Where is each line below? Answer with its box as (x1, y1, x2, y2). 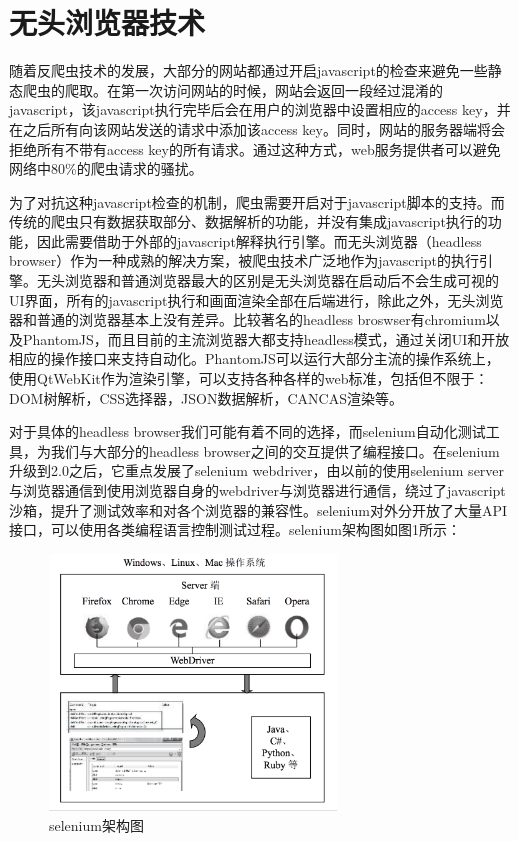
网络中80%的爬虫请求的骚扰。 (9, 158, 203, 179)
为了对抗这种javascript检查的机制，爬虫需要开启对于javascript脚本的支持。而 (9, 191, 505, 212)
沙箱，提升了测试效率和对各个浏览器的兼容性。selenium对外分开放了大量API (9, 499, 508, 520)
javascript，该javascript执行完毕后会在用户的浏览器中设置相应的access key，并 (9, 99, 511, 120)
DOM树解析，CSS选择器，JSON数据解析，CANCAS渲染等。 (9, 387, 403, 408)
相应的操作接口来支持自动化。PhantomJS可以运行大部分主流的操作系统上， (9, 348, 500, 369)
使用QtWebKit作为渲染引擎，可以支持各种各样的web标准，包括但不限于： (9, 368, 489, 389)
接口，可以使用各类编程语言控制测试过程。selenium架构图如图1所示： (9, 519, 461, 540)
